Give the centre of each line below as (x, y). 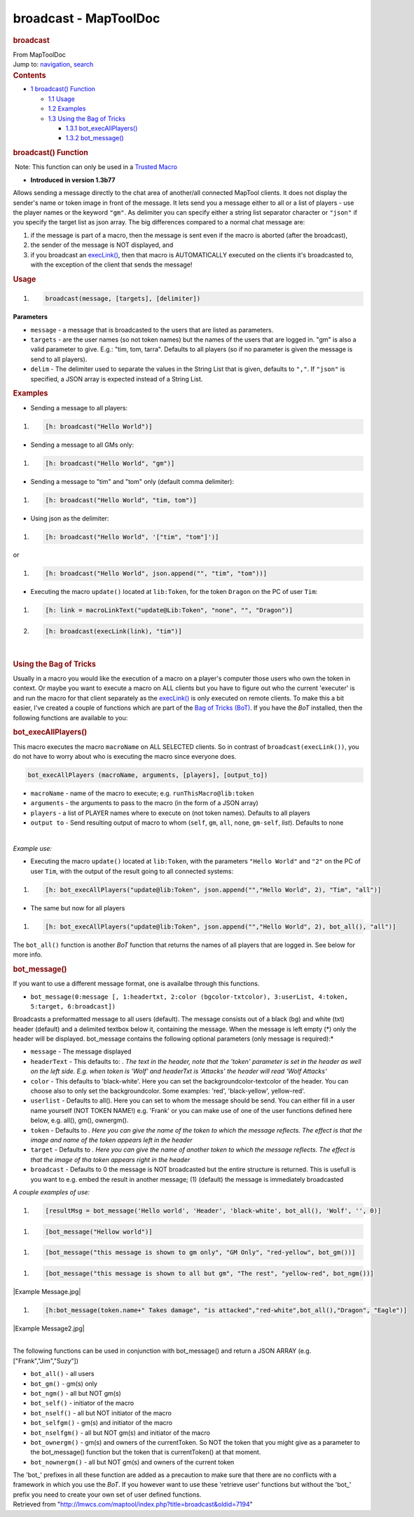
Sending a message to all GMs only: (82, 445)
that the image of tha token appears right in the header (110, 1159)
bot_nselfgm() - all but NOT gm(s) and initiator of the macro (120, 1432)
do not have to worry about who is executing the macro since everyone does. (125, 757)
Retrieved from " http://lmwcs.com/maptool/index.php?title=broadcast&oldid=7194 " (133, 1504)
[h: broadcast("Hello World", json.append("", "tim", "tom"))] (156, 574)
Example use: (33, 848)
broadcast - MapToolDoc (87, 18)
